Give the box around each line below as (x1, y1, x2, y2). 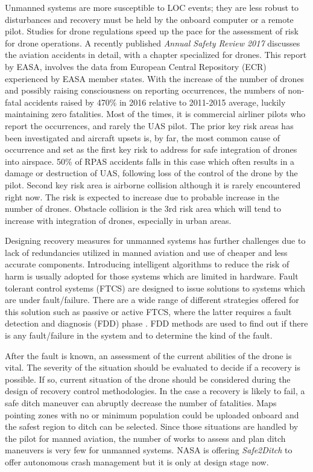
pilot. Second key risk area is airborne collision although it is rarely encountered (5, 178, 301, 191)
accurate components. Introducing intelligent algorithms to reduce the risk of (5, 258, 289, 270)
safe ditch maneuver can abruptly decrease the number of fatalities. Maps (5, 397, 277, 409)
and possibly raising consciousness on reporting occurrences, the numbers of (5, 84, 285, 97)
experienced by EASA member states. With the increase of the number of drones (5, 72, 305, 85)
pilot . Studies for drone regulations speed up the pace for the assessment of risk (5, 25, 299, 37)
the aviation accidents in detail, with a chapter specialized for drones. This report (5, 48, 307, 61)
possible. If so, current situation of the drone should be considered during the (5, 372, 291, 385)
